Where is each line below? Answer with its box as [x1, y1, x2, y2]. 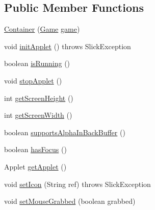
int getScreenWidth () [4, 110, 72, 120]
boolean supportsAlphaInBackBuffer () [4, 127, 125, 137]
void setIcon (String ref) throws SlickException [4, 178, 151, 189]
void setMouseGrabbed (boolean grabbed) [4, 196, 136, 206]
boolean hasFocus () [4, 144, 67, 155]
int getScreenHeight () [4, 92, 73, 103]
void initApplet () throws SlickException [4, 40, 131, 51]
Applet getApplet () [4, 161, 67, 172]
